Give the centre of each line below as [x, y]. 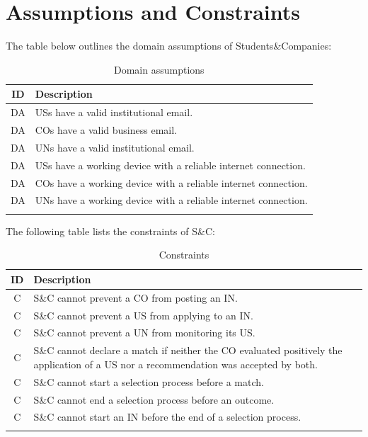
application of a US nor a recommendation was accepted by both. [176, 364]
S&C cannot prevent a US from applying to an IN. [143, 315]
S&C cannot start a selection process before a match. [149, 381]
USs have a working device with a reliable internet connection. [170, 165]
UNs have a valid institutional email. [115, 147]
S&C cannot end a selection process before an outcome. [154, 399]
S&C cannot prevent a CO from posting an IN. [136, 297]
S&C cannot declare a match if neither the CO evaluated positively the [188, 350]
